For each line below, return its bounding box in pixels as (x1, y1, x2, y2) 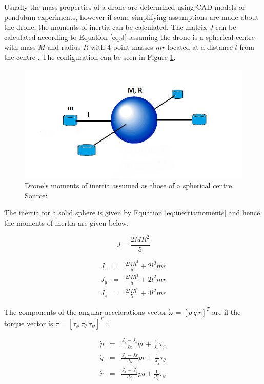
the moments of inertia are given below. (4, 217, 129, 228)
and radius (47, 42, 81, 52)
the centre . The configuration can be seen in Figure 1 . (4, 51, 176, 62)
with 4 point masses (91, 42, 153, 52)
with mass (4, 42, 36, 52)
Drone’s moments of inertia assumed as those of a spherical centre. (25, 180, 234, 191)
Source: (25, 190, 48, 200)
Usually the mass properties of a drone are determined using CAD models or (4, 2, 246, 12)
